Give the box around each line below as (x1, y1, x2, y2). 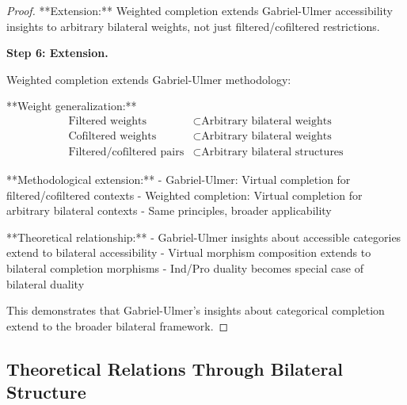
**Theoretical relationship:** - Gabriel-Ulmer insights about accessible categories (6, 228, 401, 245)
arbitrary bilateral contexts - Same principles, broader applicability (6, 202, 332, 219)
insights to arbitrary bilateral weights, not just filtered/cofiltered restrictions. (6, 17, 380, 34)
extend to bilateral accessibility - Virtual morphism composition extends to (6, 244, 371, 261)
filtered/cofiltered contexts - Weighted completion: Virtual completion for (6, 186, 363, 203)
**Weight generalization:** (6, 97, 137, 114)
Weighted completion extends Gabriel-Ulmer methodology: (6, 71, 291, 87)
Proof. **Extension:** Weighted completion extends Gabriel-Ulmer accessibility (6, 2, 393, 18)
